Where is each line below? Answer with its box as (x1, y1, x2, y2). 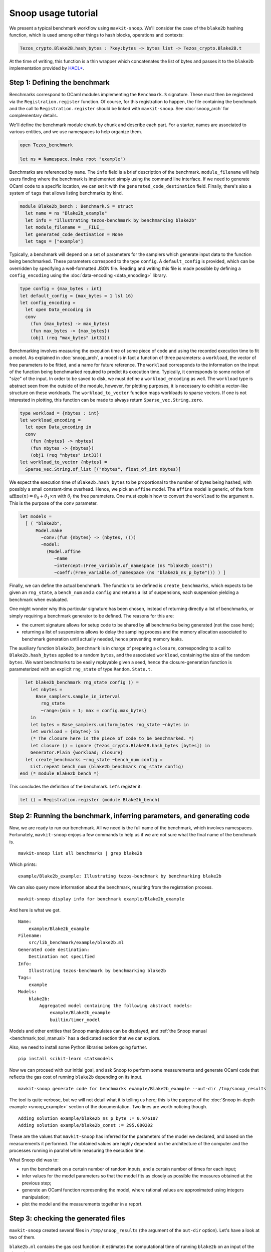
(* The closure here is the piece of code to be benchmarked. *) (30, 736, 194, 741)
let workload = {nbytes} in (30, 729, 100, 734)
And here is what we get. (9, 907, 61, 913)
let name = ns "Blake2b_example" (25, 210, 107, 216)
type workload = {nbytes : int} (20, 410, 100, 416)
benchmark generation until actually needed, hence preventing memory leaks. (22, 636, 183, 642)
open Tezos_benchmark (20, 142, 73, 148)
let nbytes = (30, 687, 63, 692)
